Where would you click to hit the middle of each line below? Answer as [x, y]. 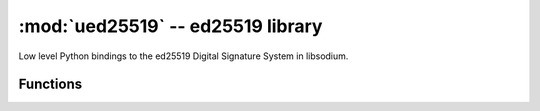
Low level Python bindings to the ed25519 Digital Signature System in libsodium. [183, 56]
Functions [50, 84]
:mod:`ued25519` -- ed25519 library [170, 26]
